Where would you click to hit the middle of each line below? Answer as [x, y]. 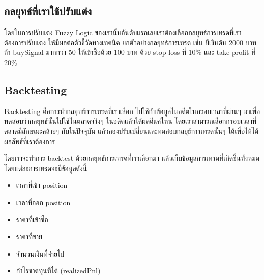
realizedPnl [80, 272]
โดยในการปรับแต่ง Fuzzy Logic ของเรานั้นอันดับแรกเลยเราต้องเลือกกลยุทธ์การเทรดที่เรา [123, 32]
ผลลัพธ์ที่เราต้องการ [30, 141]
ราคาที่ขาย [29, 236]
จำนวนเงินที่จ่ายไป [40, 253]
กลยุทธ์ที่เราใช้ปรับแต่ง [48, 11]
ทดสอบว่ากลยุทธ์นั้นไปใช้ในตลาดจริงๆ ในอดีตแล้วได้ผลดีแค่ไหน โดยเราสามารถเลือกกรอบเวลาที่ [130, 121]
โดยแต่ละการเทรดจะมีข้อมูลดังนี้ [46, 168]
